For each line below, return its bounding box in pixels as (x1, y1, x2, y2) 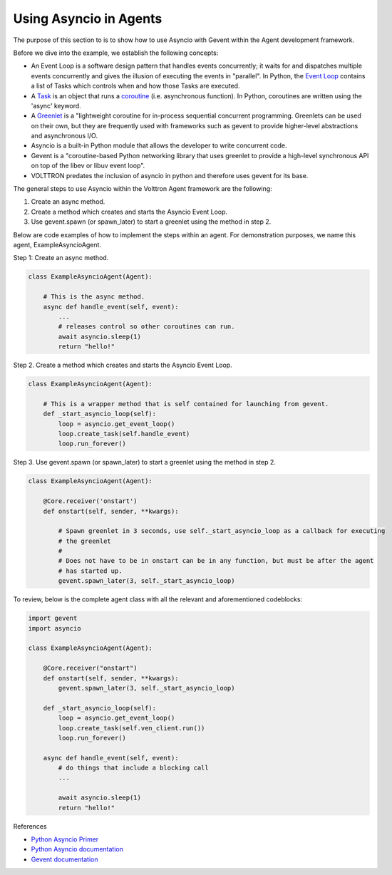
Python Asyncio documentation (31, 845, 124, 854)
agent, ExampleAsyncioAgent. (13, 240, 102, 249)
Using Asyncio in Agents (13, 11, 163, 26)
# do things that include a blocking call (58, 764, 210, 772)
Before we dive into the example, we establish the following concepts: (13, 48, 219, 57)
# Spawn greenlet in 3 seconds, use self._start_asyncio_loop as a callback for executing (58, 527, 386, 535)
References (13, 822, 47, 830)
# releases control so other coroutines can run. (58, 323, 235, 331)
